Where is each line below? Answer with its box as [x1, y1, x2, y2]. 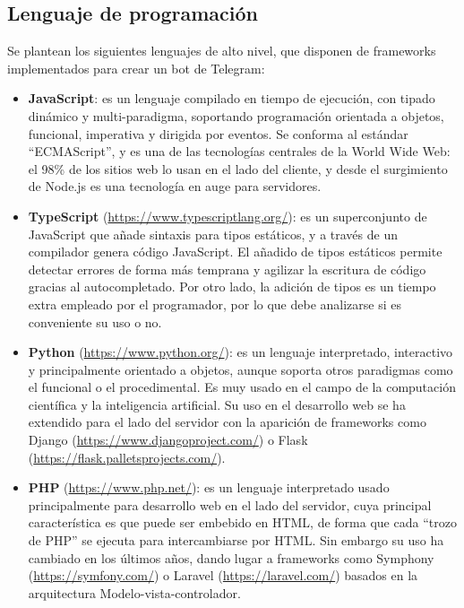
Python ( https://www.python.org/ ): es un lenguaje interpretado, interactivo [28, 343, 453, 361]
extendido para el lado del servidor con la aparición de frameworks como [28, 413, 426, 431]
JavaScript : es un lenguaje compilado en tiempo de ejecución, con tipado [28, 89, 435, 108]
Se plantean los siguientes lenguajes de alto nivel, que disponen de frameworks [7, 41, 436, 60]
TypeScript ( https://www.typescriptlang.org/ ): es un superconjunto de [28, 206, 427, 225]
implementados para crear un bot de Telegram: [7, 58, 265, 77]
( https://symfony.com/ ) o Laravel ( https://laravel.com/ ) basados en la [28, 566, 418, 585]
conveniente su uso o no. [28, 312, 162, 331]
